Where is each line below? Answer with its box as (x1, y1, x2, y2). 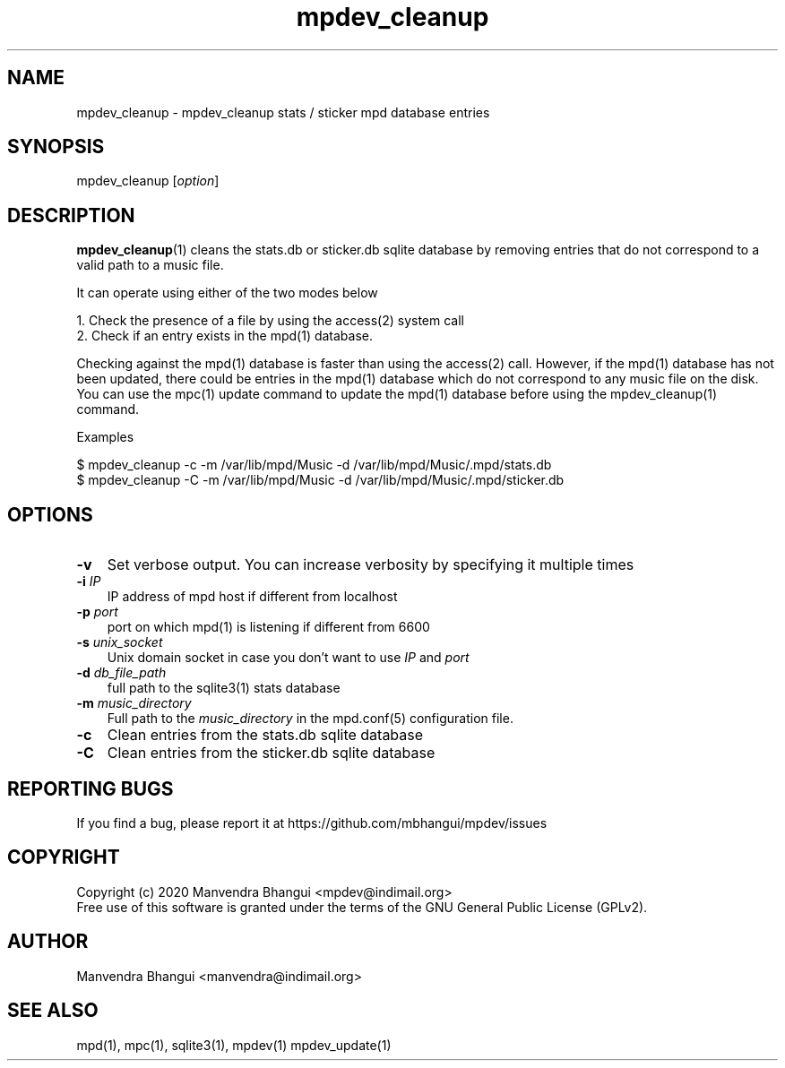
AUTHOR (7, 930, 89, 953)
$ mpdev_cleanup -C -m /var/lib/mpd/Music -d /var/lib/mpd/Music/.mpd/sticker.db (76, 472, 565, 488)
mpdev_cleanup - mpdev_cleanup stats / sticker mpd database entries (76, 104, 490, 120)
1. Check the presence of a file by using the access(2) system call (76, 313, 465, 329)
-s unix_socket (76, 634, 163, 650)
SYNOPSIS (7, 135, 105, 159)
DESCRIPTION (7, 203, 135, 227)
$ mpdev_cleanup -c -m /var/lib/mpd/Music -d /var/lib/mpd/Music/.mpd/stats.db (76, 457, 552, 473)
